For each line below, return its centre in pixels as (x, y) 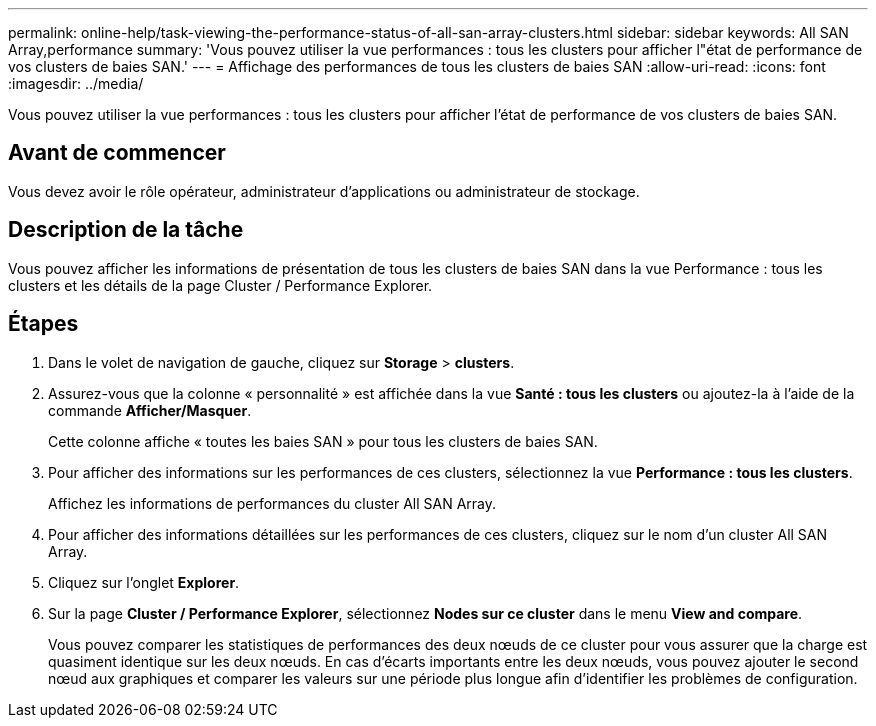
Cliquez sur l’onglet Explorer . (144, 582)
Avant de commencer (117, 153)
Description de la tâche (126, 230)
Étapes (43, 324)
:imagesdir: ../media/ (76, 83)
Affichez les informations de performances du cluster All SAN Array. (272, 503)
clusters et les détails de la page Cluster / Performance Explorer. (220, 285)
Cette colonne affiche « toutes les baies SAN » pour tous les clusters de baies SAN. (323, 441)
